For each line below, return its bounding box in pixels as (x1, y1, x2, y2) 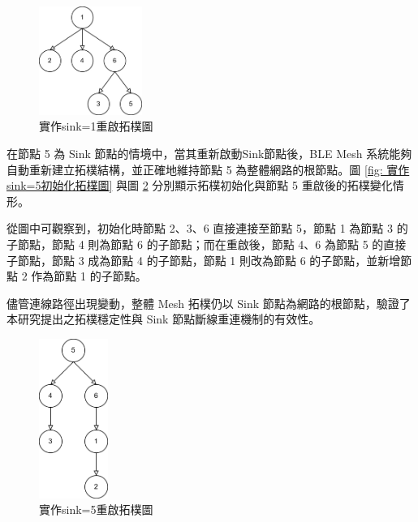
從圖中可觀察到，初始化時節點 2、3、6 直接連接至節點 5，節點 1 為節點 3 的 (6, 220, 408, 237)
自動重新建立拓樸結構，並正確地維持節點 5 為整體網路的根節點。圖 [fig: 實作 (6, 160, 410, 178)
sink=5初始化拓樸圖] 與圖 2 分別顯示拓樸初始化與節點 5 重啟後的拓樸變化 (6, 177, 393, 194)
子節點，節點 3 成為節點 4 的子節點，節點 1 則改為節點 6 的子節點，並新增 (6, 251, 401, 268)
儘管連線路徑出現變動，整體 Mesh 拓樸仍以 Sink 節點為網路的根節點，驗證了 (6, 294, 411, 311)
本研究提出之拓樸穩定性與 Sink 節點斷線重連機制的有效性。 (6, 310, 321, 327)
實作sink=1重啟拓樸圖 (39, 118, 153, 135)
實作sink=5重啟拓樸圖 (39, 501, 153, 518)
